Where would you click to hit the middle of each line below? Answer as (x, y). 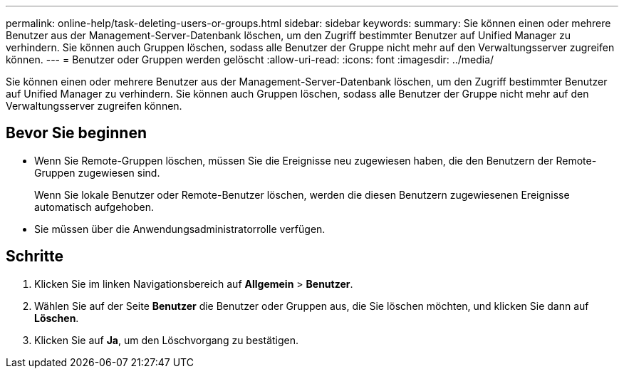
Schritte (35, 256)
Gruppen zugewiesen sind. (97, 172)
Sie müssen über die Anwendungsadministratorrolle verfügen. (180, 229)
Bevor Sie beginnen (77, 133)
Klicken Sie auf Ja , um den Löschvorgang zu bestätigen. (167, 340)
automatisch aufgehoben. (94, 207)
